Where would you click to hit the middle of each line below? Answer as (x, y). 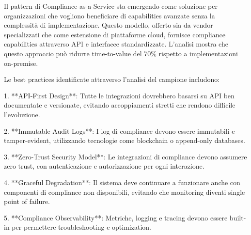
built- (238, 217)
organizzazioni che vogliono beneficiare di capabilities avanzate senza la (110, 15)
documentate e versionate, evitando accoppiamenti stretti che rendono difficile (120, 105)
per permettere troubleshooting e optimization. (81, 227)
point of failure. (27, 201)
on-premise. (21, 63)
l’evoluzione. (22, 114)
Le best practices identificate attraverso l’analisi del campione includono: (112, 79)
